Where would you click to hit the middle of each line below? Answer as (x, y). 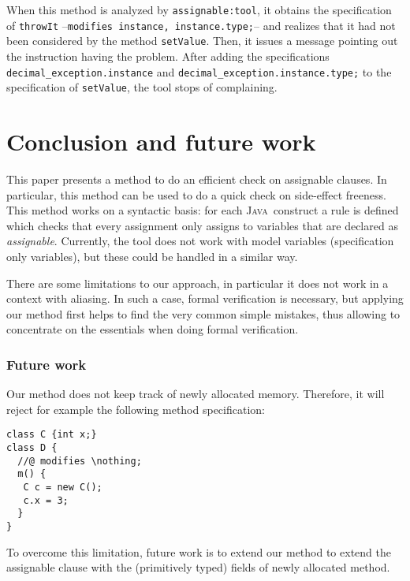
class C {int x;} (52, 435)
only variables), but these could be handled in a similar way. (152, 256)
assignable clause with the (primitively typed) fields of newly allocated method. (198, 567)
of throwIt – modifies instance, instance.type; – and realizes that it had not (201, 25)
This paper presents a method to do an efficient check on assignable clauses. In (197, 179)
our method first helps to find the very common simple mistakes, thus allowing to (203, 313)
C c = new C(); (63, 487)
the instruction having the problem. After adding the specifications (168, 56)
